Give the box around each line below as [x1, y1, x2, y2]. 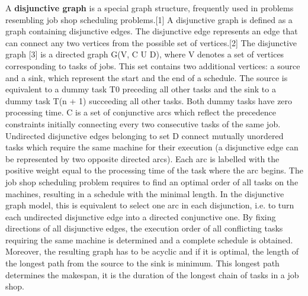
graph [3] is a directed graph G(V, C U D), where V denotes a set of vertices [5, 48, 284, 60]
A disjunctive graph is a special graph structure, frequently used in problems [5, 2, 294, 14]
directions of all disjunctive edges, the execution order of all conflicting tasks [5, 222, 283, 234]
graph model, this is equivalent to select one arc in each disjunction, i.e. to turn [5, 199, 294, 211]
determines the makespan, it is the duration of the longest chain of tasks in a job [5, 268, 299, 281]
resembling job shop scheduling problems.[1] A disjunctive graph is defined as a [5, 13, 293, 25]
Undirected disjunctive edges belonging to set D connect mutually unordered [5, 129, 284, 141]
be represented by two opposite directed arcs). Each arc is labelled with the [5, 152, 280, 165]
